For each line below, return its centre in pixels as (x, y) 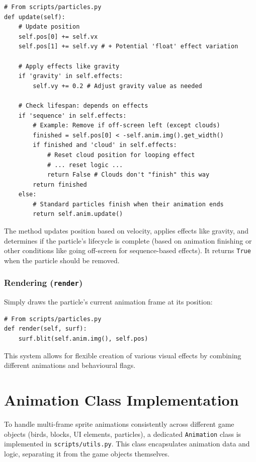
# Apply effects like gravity (69, 66)
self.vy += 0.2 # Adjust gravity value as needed (117, 86)
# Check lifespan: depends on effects (83, 105)
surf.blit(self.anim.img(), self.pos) (83, 339)
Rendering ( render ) (44, 283)
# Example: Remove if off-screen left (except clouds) (126, 126)
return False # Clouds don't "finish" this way (128, 175)
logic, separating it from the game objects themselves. (87, 453)
